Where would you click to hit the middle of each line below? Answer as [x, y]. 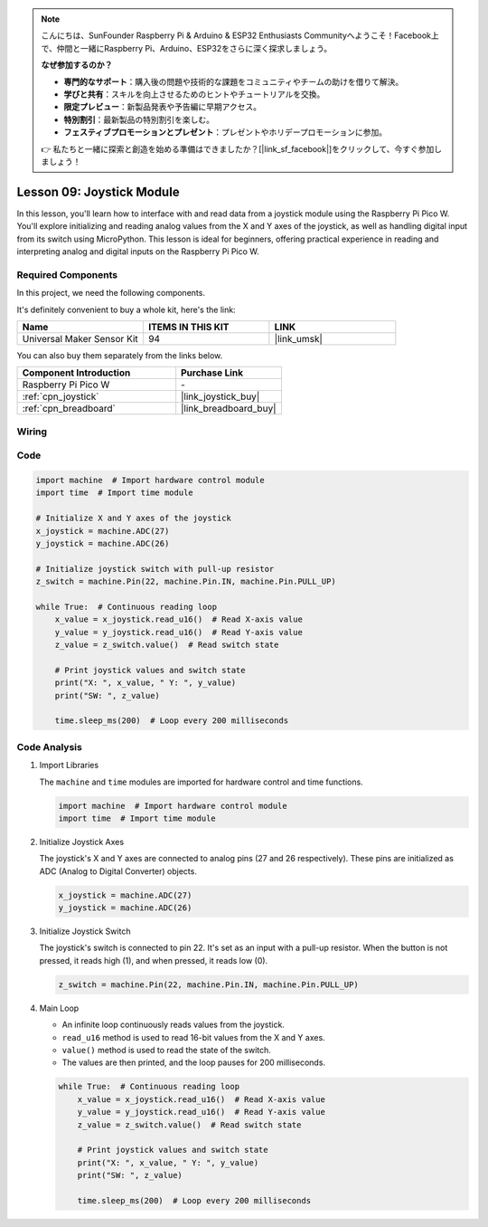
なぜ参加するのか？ [77, 65]
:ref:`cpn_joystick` [61, 396]
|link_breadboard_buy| [229, 409]
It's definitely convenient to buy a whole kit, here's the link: [126, 309]
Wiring [32, 432]
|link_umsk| [298, 338]
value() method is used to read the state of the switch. [166, 1050]
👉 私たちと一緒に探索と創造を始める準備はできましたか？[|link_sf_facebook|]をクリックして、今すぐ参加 [238, 148]
